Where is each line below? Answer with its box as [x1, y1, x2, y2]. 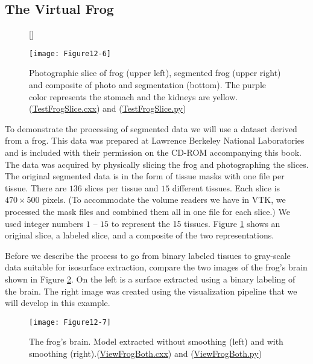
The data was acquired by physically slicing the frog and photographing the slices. [5, 158, 309, 170]
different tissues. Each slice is [172, 181, 280, 194]
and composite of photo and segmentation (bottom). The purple [29, 78, 266, 91]
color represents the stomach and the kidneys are [29, 90, 210, 103]
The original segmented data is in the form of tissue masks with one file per [5, 170, 285, 182]
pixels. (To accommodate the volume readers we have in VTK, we [42, 193, 286, 206]
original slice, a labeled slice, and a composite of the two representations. [5, 229, 274, 241]
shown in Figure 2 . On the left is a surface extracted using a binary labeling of [5, 272, 296, 285]
